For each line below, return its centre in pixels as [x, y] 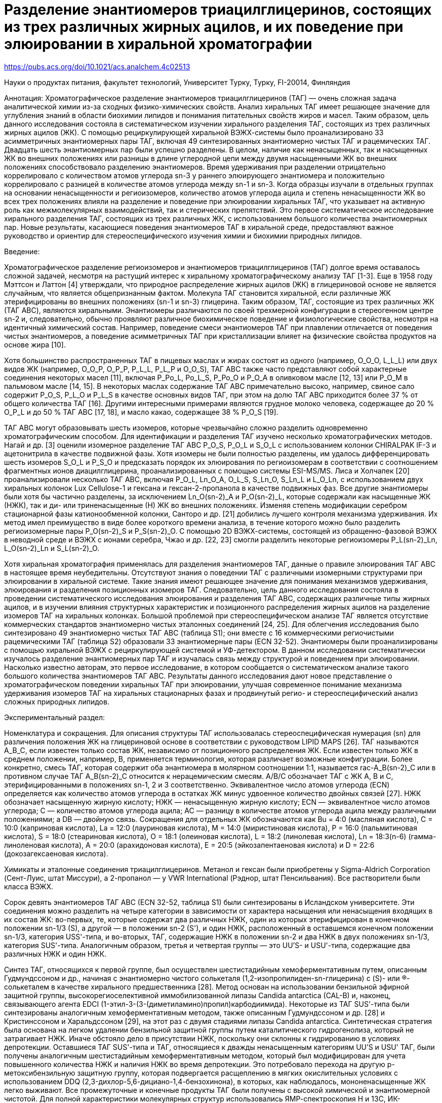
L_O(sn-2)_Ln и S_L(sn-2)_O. [52, 548]
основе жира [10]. [35, 344]
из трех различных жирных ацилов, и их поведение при [204, 27]
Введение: [22, 251]
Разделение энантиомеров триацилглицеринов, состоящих [218, 10]
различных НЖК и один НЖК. [55, 954]
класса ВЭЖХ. [29, 886]
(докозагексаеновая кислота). [56, 853]
